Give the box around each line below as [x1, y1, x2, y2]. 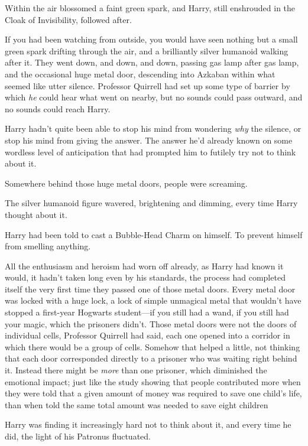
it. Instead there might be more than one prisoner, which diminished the [5, 364, 267, 376]
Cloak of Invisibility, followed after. [5, 13, 132, 25]
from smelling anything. [5, 240, 91, 252]
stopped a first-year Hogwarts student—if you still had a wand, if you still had [5, 306, 289, 318]
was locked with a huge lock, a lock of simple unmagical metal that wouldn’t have [5, 294, 301, 307]
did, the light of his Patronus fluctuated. [5, 430, 151, 442]
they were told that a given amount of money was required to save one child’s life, [5, 387, 302, 399]
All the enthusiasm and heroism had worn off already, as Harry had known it [5, 259, 284, 272]
